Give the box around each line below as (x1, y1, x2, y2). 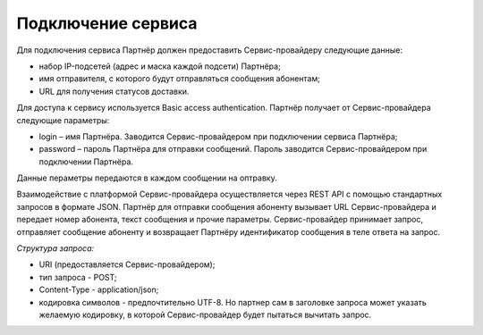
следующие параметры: (16, 114, 110, 125)
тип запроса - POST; (38, 272, 117, 282)
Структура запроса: (16, 243, 95, 254)
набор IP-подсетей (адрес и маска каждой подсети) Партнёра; (38, 61, 281, 71)
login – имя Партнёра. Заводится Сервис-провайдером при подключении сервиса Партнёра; (38, 130, 398, 142)
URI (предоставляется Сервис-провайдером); (38, 259, 216, 270)
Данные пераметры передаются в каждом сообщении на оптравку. (16, 172, 277, 183)
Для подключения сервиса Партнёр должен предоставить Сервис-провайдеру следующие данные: (16, 45, 402, 55)
